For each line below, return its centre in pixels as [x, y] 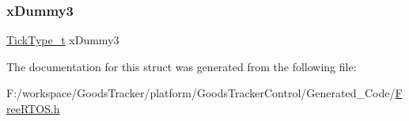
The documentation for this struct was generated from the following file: [182, 66]
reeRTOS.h [33, 108]
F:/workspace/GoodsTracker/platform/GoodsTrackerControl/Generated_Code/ [201, 93]
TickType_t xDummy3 [63, 40]
